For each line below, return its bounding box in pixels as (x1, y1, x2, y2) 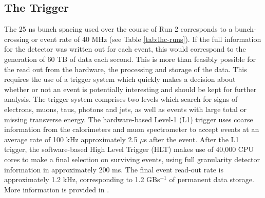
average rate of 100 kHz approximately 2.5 (4, 134, 138, 144)
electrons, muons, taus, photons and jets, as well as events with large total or (4, 103, 247, 114)
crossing (4, 33, 29, 44)
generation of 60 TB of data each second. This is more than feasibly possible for (4, 53, 256, 64)
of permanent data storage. (169, 174, 254, 185)
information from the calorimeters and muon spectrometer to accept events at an (4, 124, 259, 135)
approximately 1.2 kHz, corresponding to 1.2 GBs (4, 174, 160, 185)
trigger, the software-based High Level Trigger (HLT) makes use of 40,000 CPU (4, 144, 254, 155)
